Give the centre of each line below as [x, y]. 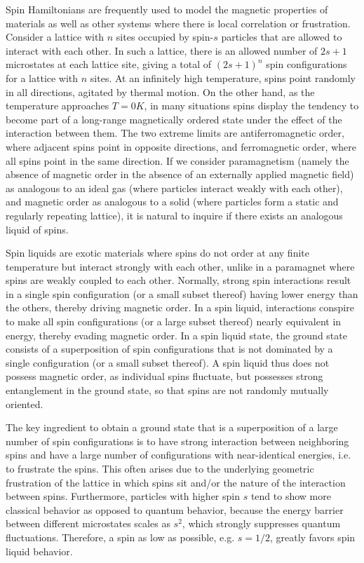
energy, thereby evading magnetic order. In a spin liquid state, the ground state [176, 335]
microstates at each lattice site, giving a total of [109, 64]
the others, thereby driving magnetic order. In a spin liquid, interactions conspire [180, 307]
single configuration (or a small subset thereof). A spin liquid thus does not [168, 362]
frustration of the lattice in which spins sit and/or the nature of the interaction [176, 482]
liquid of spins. [37, 229]
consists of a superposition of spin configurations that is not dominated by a [169, 349]
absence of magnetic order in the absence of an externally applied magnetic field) [180, 174]
